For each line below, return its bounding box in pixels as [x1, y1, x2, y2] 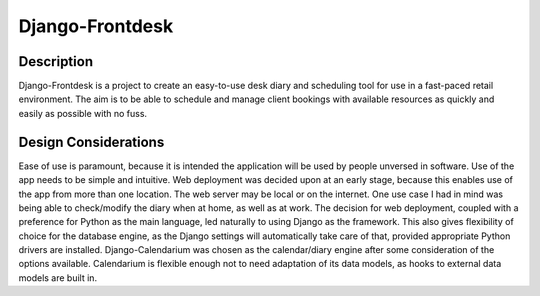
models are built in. [18, 271, 98, 284]
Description [18, 53, 94, 70]
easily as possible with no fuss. [18, 107, 148, 119]
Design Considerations [18, 133, 165, 150]
